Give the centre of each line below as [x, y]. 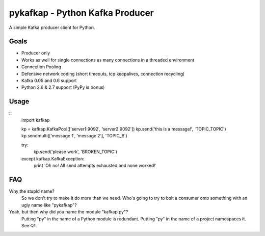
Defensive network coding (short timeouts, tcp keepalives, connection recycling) [103, 74]
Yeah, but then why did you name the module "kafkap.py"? [69, 212]
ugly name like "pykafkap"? [49, 205]
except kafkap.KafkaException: [53, 158]
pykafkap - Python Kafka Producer [81, 13]
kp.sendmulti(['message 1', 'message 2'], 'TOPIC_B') [74, 136]
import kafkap [36, 120]
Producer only [36, 53]
